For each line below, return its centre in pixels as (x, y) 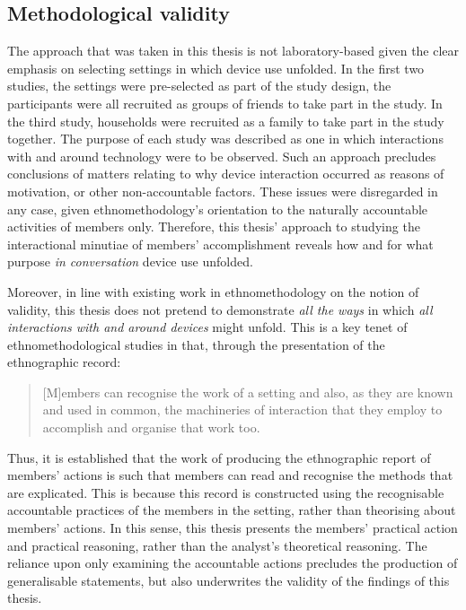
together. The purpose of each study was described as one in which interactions (225, 139)
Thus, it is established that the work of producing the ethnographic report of (219, 457)
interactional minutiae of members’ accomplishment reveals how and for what (220, 244)
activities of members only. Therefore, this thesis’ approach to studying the (214, 227)
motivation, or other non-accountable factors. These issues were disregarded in (223, 191)
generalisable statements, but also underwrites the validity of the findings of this (229, 580)
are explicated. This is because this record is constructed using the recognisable (226, 492)
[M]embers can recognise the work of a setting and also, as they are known (248, 392)
